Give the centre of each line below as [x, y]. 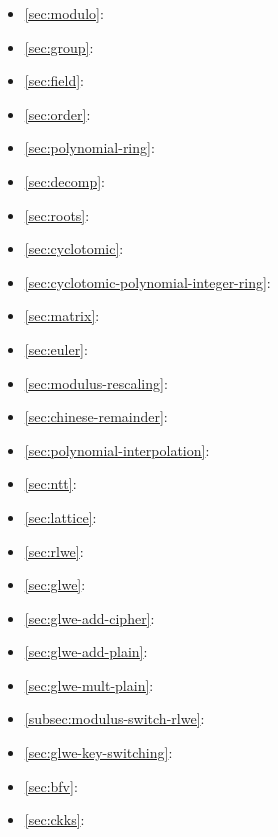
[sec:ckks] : [54, 819]
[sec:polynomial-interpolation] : [117, 449]
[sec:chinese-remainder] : [96, 416]
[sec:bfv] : [51, 785]
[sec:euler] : [56, 348]
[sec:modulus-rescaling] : [96, 382]
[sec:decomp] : [64, 180]
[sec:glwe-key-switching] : [98, 752]
